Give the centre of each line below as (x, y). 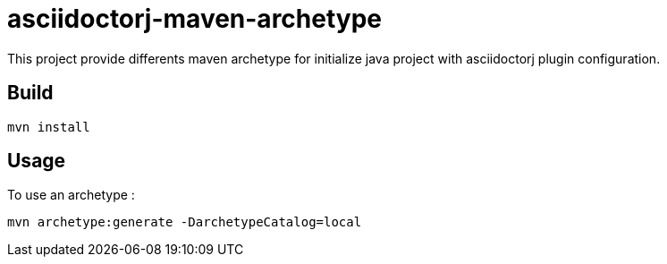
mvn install (49, 127)
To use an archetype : (71, 195)
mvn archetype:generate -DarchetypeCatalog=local (185, 222)
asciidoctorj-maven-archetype (194, 19)
